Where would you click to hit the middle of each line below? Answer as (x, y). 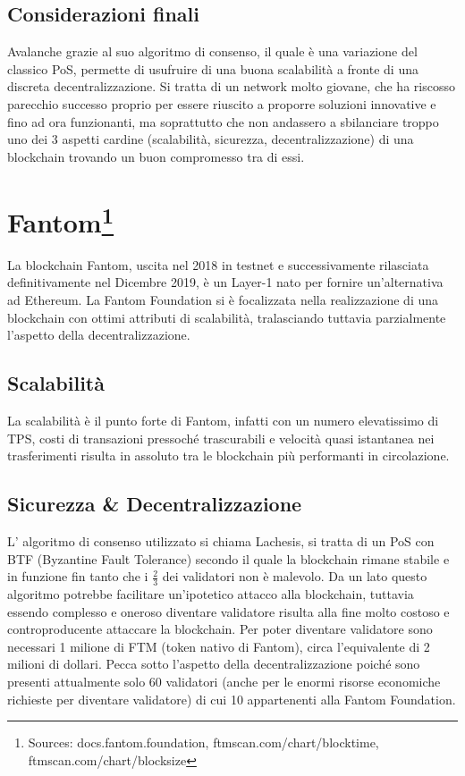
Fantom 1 (61, 219)
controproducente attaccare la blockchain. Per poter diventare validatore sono (220, 629)
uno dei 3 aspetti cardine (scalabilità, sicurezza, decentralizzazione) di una (211, 139)
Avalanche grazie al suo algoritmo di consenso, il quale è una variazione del (212, 51)
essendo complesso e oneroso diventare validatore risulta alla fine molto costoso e (228, 611)
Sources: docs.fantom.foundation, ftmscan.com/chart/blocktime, (203, 742)
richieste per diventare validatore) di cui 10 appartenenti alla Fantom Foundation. (232, 699)
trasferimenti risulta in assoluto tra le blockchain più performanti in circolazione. (228, 455)
